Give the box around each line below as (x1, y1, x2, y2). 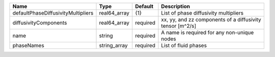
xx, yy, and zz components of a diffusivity (161, 16, 262, 23)
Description (161, 3, 190, 10)
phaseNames (12, 42, 44, 49)
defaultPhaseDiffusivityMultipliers (12, 10, 94, 16)
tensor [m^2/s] (161, 23, 196, 29)
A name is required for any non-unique (161, 29, 254, 36)
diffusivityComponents (12, 19, 67, 26)
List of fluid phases (161, 42, 207, 49)
